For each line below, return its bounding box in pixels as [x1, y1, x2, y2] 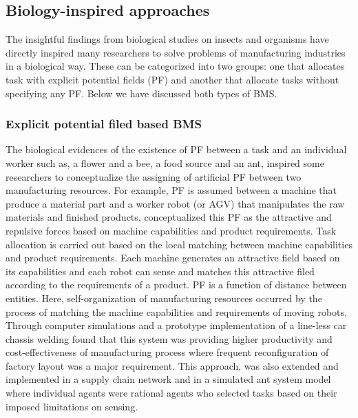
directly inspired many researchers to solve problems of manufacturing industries [6, 45, 346, 59]
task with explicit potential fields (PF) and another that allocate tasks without [6, 72, 339, 86]
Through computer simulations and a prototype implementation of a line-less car [6, 318, 347, 332]
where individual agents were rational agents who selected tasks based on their [6, 386, 337, 400]
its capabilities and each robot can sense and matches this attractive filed [6, 263, 315, 278]
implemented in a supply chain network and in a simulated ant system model [6, 372, 331, 386]
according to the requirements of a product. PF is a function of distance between [6, 277, 347, 292]
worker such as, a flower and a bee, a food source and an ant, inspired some [6, 155, 324, 170]
